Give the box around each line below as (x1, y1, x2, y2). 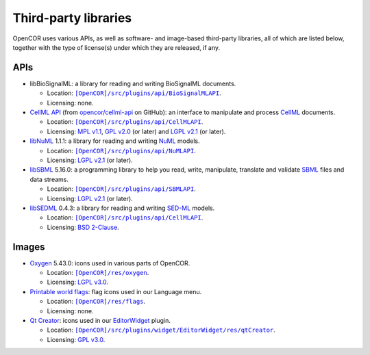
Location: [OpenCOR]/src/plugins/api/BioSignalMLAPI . (47, 89, 222, 97)
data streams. (29, 175, 69, 183)
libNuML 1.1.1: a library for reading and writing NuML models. (29, 137, 200, 145)
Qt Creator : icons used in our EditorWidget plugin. (29, 316, 171, 324)
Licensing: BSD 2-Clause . (47, 223, 119, 231)
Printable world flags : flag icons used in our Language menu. (29, 287, 202, 295)
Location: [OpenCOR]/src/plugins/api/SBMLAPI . (47, 185, 197, 193)
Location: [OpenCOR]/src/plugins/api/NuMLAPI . (47, 146, 197, 155)
